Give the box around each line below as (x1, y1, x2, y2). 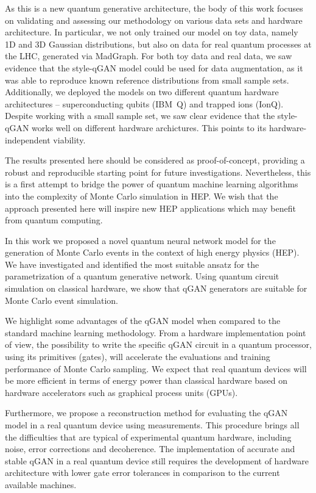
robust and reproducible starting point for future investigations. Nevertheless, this (5, 165, 311, 178)
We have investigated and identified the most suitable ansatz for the (5, 257, 259, 270)
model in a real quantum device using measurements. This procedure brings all (5, 419, 300, 431)
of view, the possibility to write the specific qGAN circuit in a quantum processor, (5, 338, 312, 351)
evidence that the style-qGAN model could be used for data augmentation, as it (5, 61, 303, 74)
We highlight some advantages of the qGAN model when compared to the (5, 314, 281, 327)
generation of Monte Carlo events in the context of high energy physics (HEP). (5, 246, 300, 259)
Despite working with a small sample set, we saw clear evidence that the (5, 109, 275, 122)
